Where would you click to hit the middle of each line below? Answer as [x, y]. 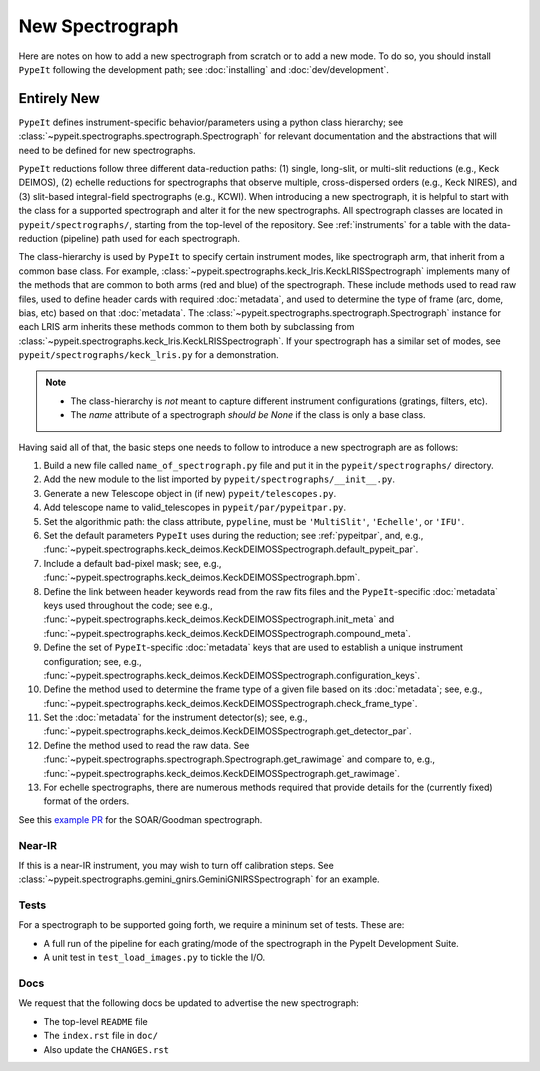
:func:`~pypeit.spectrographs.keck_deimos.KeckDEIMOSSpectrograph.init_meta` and [219, 619]
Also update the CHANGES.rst [106, 1049]
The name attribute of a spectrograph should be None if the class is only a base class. [248, 415]
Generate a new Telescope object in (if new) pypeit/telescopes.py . [190, 493]
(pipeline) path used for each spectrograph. [150, 238]
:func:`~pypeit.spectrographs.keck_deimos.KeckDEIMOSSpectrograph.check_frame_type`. [230, 703]
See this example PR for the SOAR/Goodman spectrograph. [140, 819]
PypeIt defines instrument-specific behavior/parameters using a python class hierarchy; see [211, 122]
